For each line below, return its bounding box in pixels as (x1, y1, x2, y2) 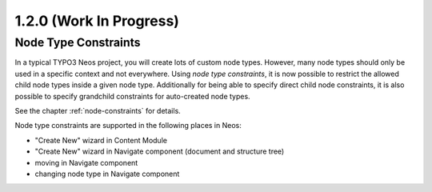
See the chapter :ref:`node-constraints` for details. (14, 106, 182, 115)
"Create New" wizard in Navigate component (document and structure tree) (34, 146, 285, 156)
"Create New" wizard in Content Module (34, 135, 168, 145)
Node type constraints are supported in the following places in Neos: (14, 121, 242, 130)
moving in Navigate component (34, 158, 138, 167)
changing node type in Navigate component (34, 169, 180, 178)
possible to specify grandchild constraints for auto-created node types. (14, 91, 251, 101)
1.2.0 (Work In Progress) (14, 12, 180, 30)
